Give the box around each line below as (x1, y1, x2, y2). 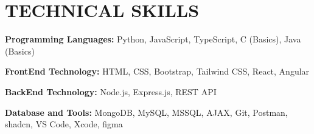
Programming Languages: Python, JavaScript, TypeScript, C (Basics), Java (5, 33, 301, 45)
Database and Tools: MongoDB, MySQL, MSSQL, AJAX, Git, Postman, (5, 106, 288, 118)
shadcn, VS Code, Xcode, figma (5, 118, 123, 130)
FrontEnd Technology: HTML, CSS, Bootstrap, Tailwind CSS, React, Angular (5, 65, 310, 78)
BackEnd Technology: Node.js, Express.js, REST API (5, 85, 217, 98)
